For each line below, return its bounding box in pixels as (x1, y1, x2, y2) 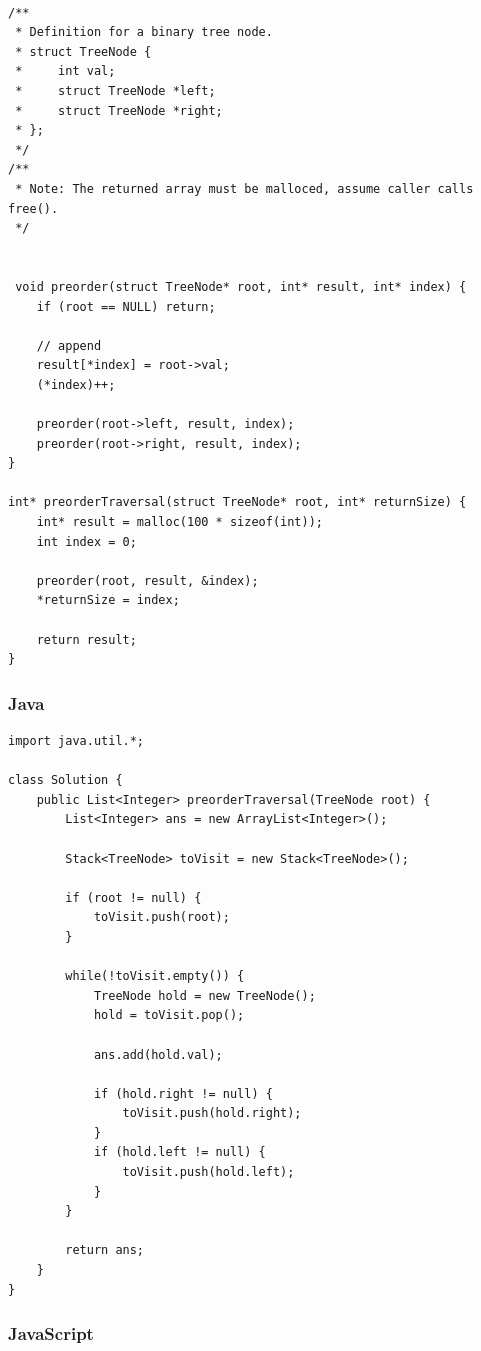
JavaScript (8, 1321, 94, 1346)
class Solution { (8, 773, 123, 788)
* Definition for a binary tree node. (15, 25, 273, 40)
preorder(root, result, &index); (36, 573, 259, 588)
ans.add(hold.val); (93, 1047, 223, 1062)
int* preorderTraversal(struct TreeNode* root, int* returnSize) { (8, 495, 467, 510)
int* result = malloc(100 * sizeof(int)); (36, 515, 323, 530)
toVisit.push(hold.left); (122, 1165, 295, 1180)
